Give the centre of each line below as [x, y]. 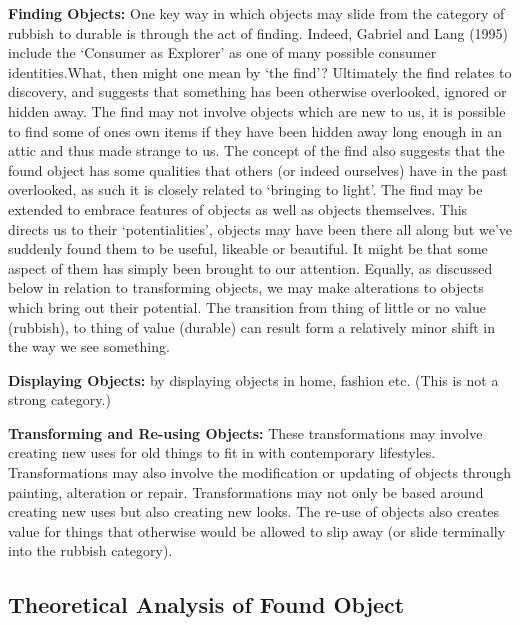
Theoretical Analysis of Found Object [206, 604]
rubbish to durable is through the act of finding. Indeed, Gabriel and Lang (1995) [258, 32]
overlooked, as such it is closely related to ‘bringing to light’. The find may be [245, 189]
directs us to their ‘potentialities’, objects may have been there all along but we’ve [260, 228]
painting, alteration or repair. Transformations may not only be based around [246, 491]
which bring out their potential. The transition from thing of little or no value [247, 306]
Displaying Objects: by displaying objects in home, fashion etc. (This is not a [253, 379]
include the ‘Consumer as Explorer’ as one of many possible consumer [222, 52]
